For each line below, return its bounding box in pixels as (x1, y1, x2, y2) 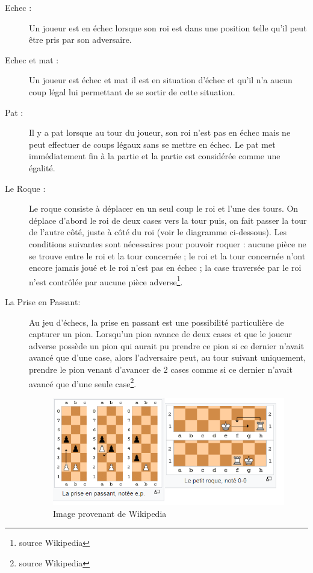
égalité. (29, 161, 55, 174)
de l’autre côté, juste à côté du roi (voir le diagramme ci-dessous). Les (29, 226, 287, 238)
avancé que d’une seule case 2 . (29, 375, 137, 390)
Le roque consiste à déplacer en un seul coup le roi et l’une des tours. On (29, 202, 299, 215)
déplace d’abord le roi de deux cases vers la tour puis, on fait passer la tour (29, 214, 307, 226)
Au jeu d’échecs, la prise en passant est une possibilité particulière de (29, 315, 284, 328)
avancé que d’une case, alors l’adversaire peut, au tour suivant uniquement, (29, 351, 306, 364)
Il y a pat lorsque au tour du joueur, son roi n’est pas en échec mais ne (29, 126, 291, 139)
